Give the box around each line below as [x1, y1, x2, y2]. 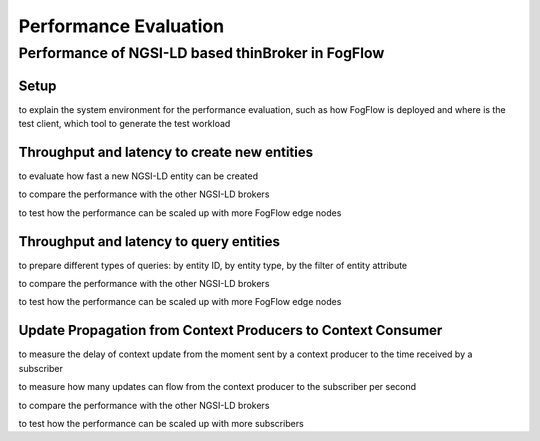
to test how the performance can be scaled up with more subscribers [18, 417, 304, 429]
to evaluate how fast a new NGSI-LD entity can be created [18, 170, 259, 182]
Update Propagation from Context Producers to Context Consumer [18, 322, 443, 339]
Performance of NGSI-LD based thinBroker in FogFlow [18, 44, 385, 62]
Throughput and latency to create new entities [18, 143, 314, 160]
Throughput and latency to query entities [18, 233, 280, 250]
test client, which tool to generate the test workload [18, 118, 231, 130]
